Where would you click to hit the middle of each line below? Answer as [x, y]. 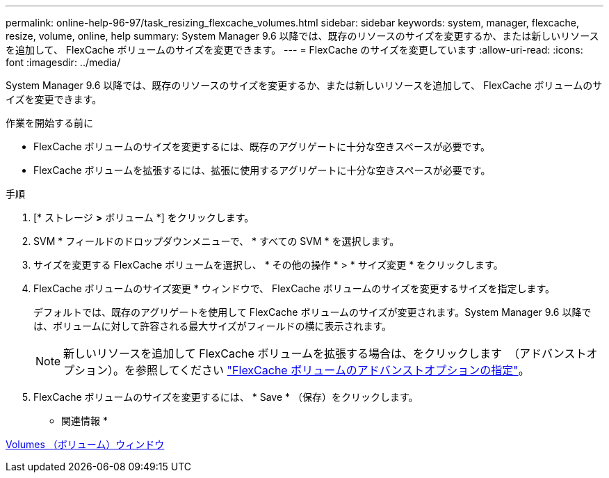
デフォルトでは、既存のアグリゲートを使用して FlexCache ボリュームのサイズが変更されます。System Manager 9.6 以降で [312, 312]
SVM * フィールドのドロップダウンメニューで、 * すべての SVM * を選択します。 [217, 241]
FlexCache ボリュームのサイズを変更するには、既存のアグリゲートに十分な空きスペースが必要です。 [262, 146]
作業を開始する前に [49, 123]
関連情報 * [84, 421]
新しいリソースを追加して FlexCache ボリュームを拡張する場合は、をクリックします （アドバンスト [325, 353]
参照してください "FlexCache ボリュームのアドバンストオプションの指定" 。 [333, 370]
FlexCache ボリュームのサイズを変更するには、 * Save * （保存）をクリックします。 [226, 397]
